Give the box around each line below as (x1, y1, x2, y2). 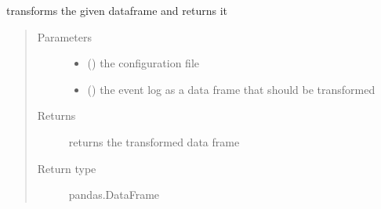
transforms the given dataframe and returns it (6, 2, 228, 18)
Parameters (37, 28, 92, 45)
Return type (37, 160, 96, 176)
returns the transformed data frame (68, 133, 240, 150)
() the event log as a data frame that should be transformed (87, 81, 376, 97)
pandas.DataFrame (68, 186, 160, 203)
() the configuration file (87, 55, 199, 71)
